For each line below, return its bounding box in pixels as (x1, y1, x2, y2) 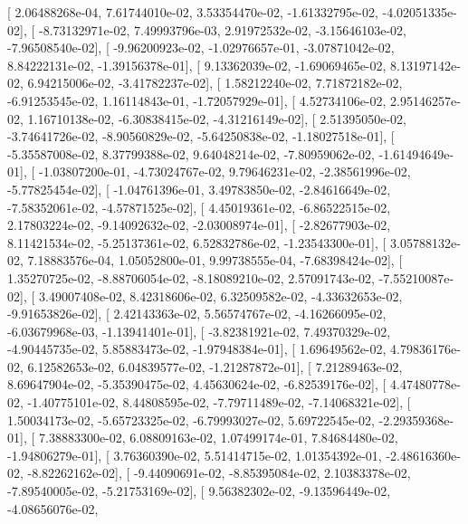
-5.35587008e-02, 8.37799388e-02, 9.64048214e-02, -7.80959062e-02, (7, 144, 375, 163)
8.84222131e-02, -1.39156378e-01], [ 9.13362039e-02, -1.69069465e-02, (7, 55, 387, 74)
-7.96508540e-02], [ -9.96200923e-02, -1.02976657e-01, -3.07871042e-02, (7, 38, 395, 57)
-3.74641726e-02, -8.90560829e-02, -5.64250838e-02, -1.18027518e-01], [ (7, 127, 395, 146)
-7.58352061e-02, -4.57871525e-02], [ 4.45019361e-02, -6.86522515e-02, (7, 197, 391, 216)
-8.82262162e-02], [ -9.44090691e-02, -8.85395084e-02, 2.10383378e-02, (27, 463, 411, 482)
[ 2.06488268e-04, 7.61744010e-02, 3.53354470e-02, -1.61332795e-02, (7, 3, 378, 21)
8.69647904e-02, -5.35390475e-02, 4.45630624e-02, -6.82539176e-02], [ (7, 375, 387, 394)
